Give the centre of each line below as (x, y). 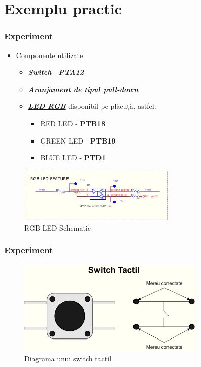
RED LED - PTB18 (73, 123)
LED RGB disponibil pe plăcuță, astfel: (92, 106)
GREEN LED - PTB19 (78, 140)
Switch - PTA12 (56, 72)
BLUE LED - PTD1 (73, 158)
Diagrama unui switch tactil (68, 359)
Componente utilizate (49, 55)
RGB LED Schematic (58, 227)
